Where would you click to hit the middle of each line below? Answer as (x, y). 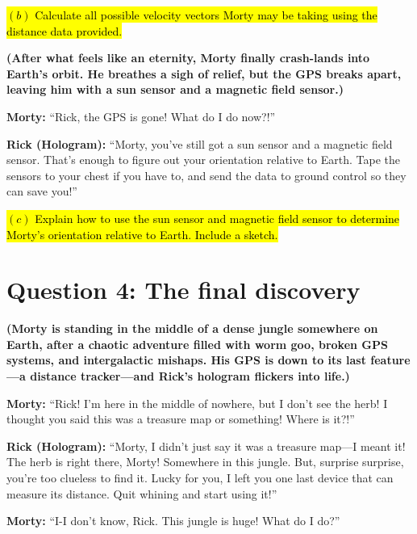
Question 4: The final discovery (183, 290)
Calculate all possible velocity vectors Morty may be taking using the (206, 15)
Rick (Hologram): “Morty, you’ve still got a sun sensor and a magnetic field (200, 143)
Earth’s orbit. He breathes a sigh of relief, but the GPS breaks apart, (204, 73)
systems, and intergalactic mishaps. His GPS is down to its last (186, 360)
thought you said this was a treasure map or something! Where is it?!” (181, 419)
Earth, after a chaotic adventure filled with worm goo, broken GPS (197, 344)
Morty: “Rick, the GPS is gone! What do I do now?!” (141, 116)
